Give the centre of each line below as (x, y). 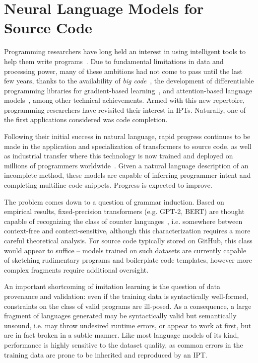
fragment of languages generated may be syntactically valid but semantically (120, 316)
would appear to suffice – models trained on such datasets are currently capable (125, 250)
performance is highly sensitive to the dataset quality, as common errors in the (124, 344)
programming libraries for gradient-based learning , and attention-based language (128, 90)
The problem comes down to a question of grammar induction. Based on (114, 201)
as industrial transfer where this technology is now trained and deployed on (119, 156)
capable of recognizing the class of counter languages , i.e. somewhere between (123, 221)
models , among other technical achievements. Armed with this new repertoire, (124, 100)
